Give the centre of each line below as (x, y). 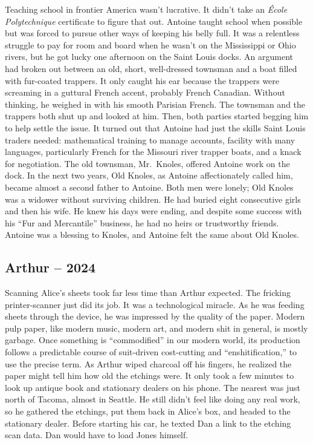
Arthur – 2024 (50, 267)
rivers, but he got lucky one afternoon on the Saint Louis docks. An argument (149, 57)
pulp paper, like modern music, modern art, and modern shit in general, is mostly (156, 328)
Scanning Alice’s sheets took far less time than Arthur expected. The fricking (148, 293)
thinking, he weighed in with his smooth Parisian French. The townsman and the (155, 104)
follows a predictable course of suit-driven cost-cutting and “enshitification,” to (151, 352)
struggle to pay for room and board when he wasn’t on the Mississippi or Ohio (150, 44)
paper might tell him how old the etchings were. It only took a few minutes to (150, 376)
